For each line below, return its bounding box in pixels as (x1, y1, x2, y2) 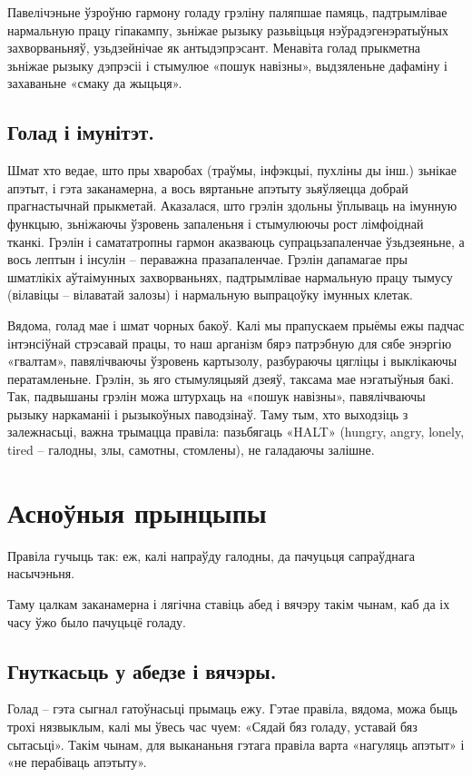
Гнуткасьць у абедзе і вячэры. (7, 656, 277, 684)
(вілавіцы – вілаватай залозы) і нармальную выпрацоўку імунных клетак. (7, 285, 414, 304)
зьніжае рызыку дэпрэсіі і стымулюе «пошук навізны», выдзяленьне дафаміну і (7, 55, 447, 74)
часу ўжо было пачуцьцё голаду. (7, 612, 186, 631)
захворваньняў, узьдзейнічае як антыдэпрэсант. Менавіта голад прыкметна (7, 38, 421, 57)
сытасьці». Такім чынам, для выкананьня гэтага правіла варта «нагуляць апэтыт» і (7, 734, 465, 753)
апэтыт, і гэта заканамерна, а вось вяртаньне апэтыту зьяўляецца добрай (7, 178, 408, 197)
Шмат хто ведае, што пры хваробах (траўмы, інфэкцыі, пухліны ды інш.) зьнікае (7, 161, 457, 180)
